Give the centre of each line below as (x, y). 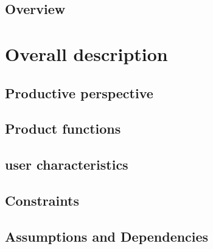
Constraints (42, 200)
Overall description (86, 53)
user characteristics (67, 164)
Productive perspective (79, 92)
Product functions (63, 128)
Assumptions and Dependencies (107, 236)
